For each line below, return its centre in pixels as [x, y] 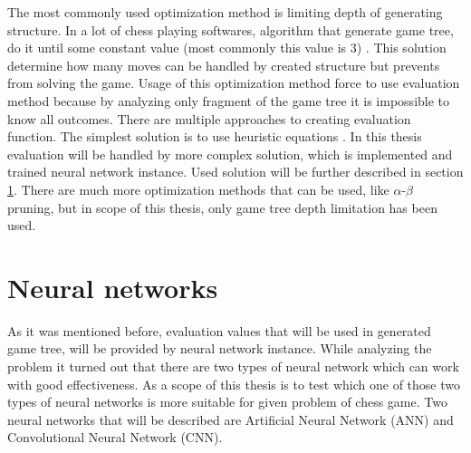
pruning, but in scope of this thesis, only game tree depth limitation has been [222, 207]
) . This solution [401, 48]
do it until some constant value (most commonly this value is [177, 48]
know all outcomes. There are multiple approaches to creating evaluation [209, 118]
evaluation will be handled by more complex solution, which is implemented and [230, 154]
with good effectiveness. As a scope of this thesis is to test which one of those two [234, 384]
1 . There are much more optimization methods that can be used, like [198, 189]
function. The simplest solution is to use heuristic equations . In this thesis [215, 136]
